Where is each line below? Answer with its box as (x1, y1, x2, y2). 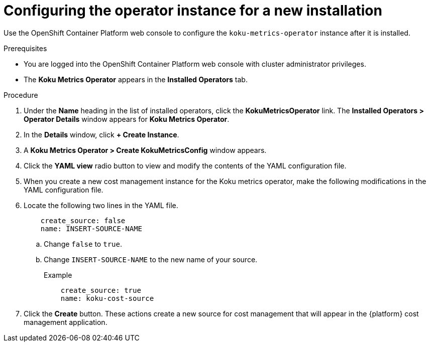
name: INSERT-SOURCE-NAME (40, 224, 143, 233)
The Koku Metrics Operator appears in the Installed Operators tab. (24, 75, 248, 84)
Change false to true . (44, 239, 122, 248)
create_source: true (60, 286, 141, 294)
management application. (24, 317, 107, 326)
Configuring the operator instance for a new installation (4, 2, 382, 19)
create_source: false (40, 216, 126, 225)
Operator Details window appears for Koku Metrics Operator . (24, 114, 230, 123)
